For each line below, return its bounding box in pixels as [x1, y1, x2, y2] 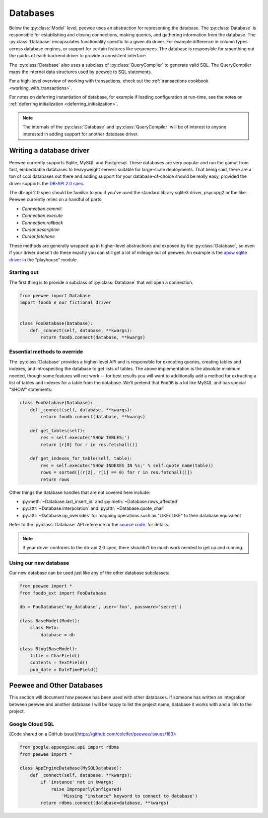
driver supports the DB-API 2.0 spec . [9, 180, 85, 186]
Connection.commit [21, 206, 62, 212]
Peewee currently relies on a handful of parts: [9, 197, 103, 203]
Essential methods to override [9, 349, 83, 355]
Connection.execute [21, 213, 63, 219]
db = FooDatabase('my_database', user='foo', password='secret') [19, 604, 182, 610]
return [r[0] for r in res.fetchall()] [40, 442, 137, 448]
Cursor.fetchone [21, 234, 55, 239]
